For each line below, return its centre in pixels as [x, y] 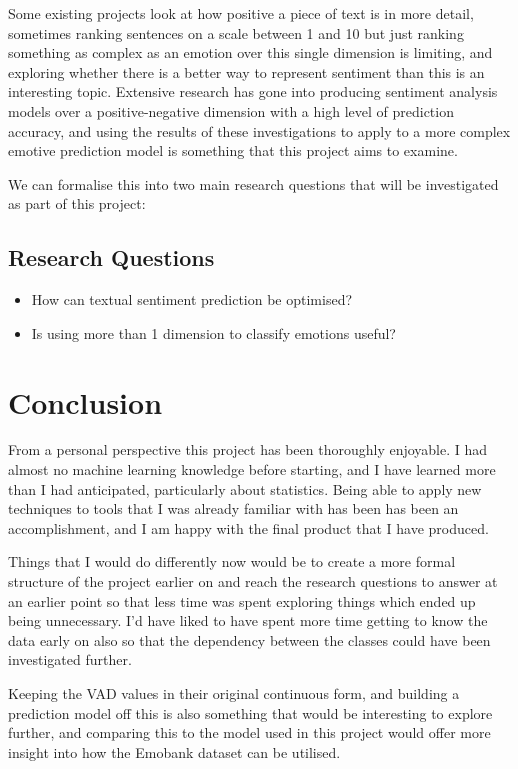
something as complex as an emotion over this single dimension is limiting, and [250, 52]
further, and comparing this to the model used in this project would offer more [249, 732]
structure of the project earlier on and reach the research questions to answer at [253, 581]
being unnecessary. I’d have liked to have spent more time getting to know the [248, 620]
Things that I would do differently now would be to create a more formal [232, 561]
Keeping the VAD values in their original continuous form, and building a [234, 692]
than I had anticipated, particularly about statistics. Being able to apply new [245, 488]
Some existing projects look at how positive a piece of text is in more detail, [241, 13]
